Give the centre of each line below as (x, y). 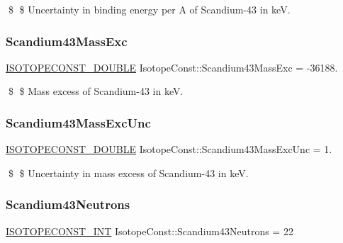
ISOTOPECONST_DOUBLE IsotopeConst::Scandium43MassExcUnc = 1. (169, 149)
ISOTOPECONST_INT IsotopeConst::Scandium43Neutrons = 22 (150, 231)
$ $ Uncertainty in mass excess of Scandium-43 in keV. (128, 173)
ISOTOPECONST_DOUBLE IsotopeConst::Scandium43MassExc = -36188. (172, 67)
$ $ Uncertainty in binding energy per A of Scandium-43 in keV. (149, 9)
